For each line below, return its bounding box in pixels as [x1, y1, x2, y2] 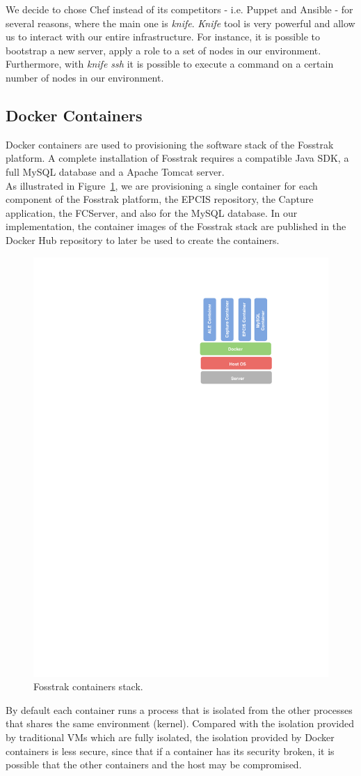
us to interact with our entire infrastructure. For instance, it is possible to [6, 29, 321, 44]
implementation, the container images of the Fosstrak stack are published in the [6, 219, 346, 234]
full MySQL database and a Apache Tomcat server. [6, 164, 225, 178]
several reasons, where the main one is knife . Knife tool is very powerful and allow [6, 15, 355, 30]
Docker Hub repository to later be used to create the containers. [6, 232, 280, 247]
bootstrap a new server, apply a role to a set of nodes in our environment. [6, 43, 321, 57]
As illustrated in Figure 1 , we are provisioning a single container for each [6, 178, 318, 192]
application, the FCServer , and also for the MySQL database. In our [6, 205, 298, 220]
